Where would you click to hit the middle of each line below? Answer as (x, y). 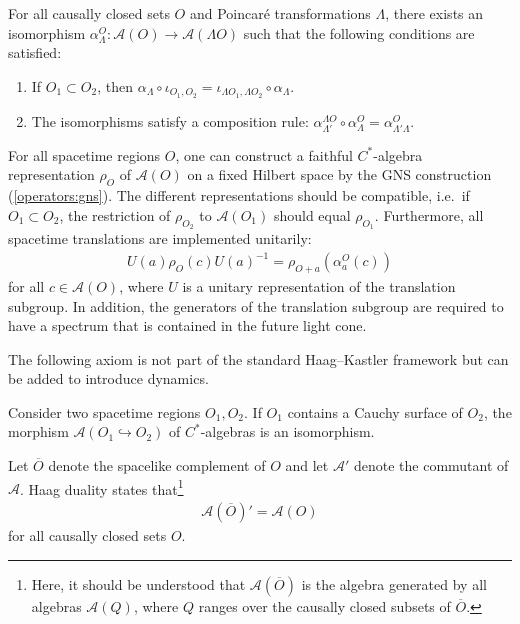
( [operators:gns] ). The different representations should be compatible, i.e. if (239, 195)
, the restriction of (115, 214)
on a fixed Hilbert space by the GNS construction (339, 174)
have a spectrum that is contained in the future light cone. (187, 325)
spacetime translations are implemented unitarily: (160, 237)
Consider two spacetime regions (104, 411)
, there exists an (434, 13)
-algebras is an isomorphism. (287, 431)
